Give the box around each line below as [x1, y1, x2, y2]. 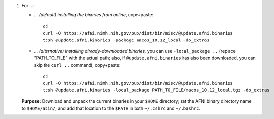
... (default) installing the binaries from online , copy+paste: [34, 12, 154, 18]
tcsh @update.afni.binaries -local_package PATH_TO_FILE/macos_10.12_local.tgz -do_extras [43, 87, 270, 93]
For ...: [21, 3, 35, 8]
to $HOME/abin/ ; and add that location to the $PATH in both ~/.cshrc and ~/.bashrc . [21, 105, 200, 111]
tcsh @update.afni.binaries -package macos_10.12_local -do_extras [43, 37, 210, 43]
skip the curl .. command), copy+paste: [34, 62, 121, 68]
